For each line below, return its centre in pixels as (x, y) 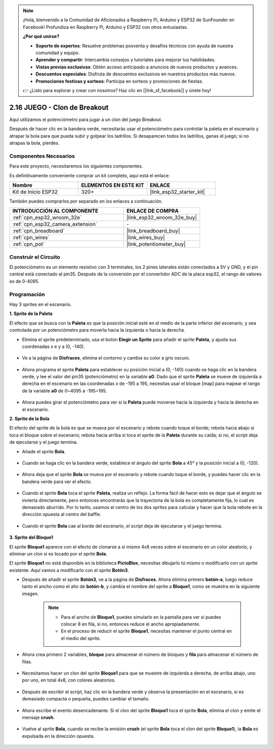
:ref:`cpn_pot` (29, 244)
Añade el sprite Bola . (44, 451)
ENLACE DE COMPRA (153, 211)
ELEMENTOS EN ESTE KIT (112, 185)
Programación (27, 294)
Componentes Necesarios (42, 156)
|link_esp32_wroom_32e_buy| (162, 218)
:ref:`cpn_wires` (31, 238)
